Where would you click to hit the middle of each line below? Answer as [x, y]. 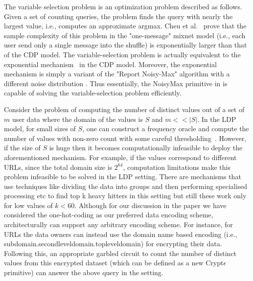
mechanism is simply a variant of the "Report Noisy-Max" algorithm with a [117, 74]
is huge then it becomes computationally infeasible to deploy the [146, 148]
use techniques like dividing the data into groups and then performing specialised [126, 186]
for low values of [28, 205]
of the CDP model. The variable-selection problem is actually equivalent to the [122, 54]
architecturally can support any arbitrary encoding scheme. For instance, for [118, 224]
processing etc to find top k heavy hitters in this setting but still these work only [125, 196]
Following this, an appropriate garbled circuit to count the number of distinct [120, 253]
